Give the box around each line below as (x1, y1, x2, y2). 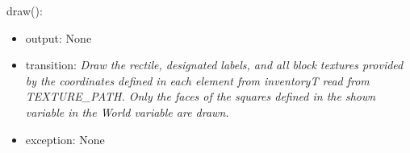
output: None (25, 29, 92, 46)
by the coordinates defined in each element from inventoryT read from (25, 72, 370, 89)
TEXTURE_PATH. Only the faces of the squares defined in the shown (25, 88, 376, 105)
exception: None (25, 130, 105, 147)
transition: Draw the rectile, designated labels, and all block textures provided (25, 56, 404, 73)
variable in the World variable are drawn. (25, 103, 229, 120)
